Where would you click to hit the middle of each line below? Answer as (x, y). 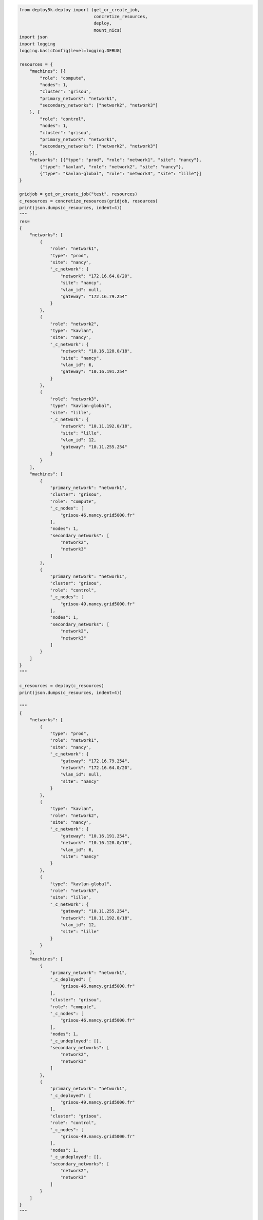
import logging (37, 44)
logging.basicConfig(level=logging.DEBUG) (71, 51)
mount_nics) (108, 30)
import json (34, 37)
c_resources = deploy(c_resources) (62, 686)
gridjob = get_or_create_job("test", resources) (78, 194)
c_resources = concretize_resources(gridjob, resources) (89, 201)
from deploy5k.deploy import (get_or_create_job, (80, 10)
